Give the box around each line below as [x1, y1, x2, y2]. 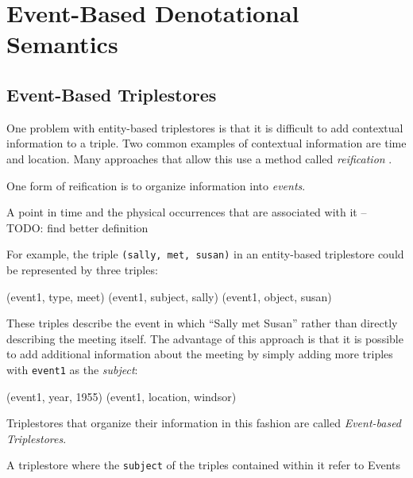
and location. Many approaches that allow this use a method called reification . [6, 150, 392, 166]
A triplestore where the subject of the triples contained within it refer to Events [6, 457, 401, 473]
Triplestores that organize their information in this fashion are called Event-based [6, 415, 402, 431]
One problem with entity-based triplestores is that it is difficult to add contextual [6, 119, 403, 136]
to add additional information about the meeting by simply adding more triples [6, 346, 393, 362]
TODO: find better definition [6, 219, 149, 235]
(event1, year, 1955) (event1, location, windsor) [6, 388, 237, 404]
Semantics [6, 28, 118, 60]
